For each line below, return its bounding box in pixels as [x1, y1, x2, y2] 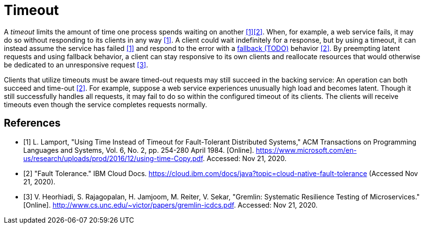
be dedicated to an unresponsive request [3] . [4, 60, 148, 69]
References [4, 117, 61, 130]
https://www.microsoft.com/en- [256, 146, 357, 154]
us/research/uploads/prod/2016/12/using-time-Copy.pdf [23, 154, 203, 163]
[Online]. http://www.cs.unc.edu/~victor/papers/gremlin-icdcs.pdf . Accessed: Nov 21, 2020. [23, 200, 318, 209]
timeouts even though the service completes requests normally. [4, 100, 207, 109]
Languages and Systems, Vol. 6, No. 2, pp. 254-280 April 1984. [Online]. [23, 146, 254, 154]
